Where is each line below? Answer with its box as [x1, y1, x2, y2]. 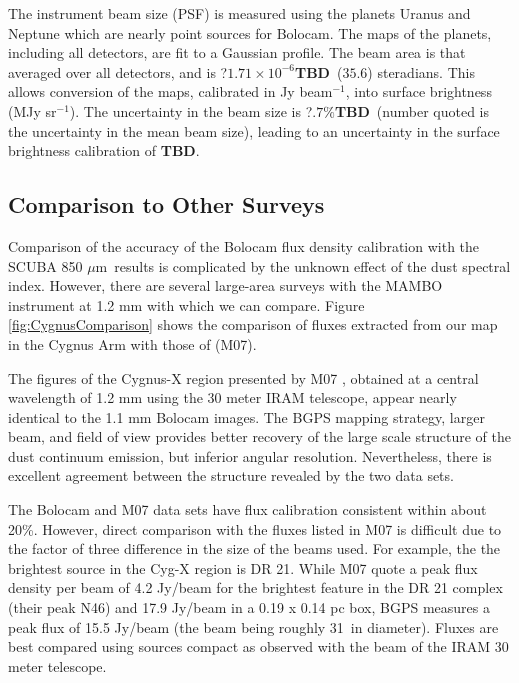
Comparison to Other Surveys [8, 189, 325, 220]
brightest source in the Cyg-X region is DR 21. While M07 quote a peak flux [8, 557, 478, 578]
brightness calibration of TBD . [8, 140, 200, 161]
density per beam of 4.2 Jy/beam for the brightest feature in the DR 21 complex [8, 577, 503, 598]
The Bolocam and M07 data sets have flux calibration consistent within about [8, 499, 487, 520]
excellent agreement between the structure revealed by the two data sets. [8, 465, 454, 486]
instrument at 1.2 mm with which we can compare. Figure [8, 294, 365, 315]
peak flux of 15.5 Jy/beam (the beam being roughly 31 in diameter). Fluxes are [8, 616, 499, 637]
